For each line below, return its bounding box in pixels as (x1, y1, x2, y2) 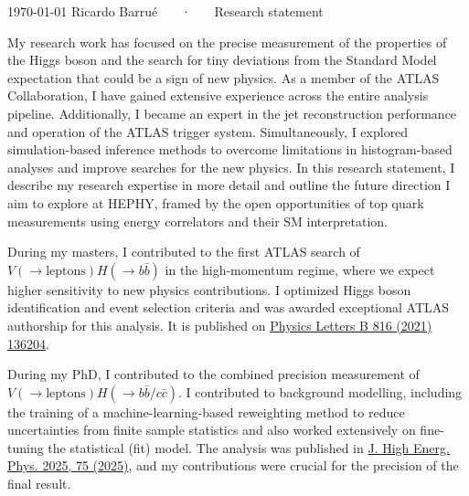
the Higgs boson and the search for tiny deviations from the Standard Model (7, 50, 437, 69)
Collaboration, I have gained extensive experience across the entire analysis (7, 86, 429, 105)
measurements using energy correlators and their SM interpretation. (7, 211, 388, 230)
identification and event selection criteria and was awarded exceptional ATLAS (7, 298, 450, 317)
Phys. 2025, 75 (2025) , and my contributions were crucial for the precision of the (7, 456, 459, 475)
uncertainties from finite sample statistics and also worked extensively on (7, 420, 416, 439)
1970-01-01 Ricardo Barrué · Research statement (7, 2, 324, 20)
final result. (7, 474, 71, 493)
